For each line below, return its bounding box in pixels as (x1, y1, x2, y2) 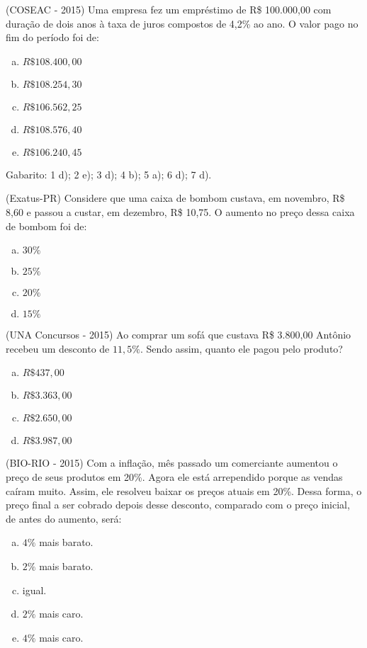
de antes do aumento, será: (6, 511, 122, 525)
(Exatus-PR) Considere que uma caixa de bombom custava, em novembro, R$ (6, 191, 345, 205)
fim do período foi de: (6, 30, 99, 45)
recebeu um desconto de (6, 341, 110, 356)
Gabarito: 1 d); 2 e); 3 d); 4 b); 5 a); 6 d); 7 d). (6, 166, 212, 181)
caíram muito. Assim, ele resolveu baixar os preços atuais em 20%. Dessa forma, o (6, 483, 362, 498)
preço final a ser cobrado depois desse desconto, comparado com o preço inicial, (6, 497, 350, 512)
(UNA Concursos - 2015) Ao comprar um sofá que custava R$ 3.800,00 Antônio (6, 327, 351, 342)
